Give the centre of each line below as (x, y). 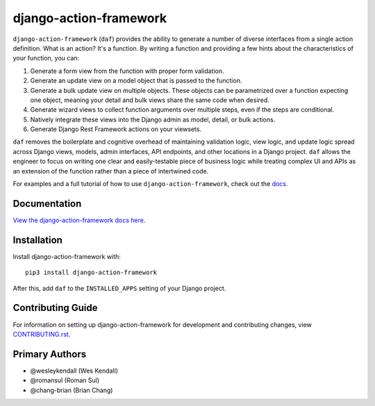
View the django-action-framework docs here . (79, 220)
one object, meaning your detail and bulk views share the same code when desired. (150, 100)
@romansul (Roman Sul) (65, 380)
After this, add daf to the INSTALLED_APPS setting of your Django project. (119, 288)
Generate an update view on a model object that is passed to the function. (136, 81)
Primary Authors (50, 354)
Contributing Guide (55, 308)
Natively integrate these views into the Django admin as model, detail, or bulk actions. (153, 119)
